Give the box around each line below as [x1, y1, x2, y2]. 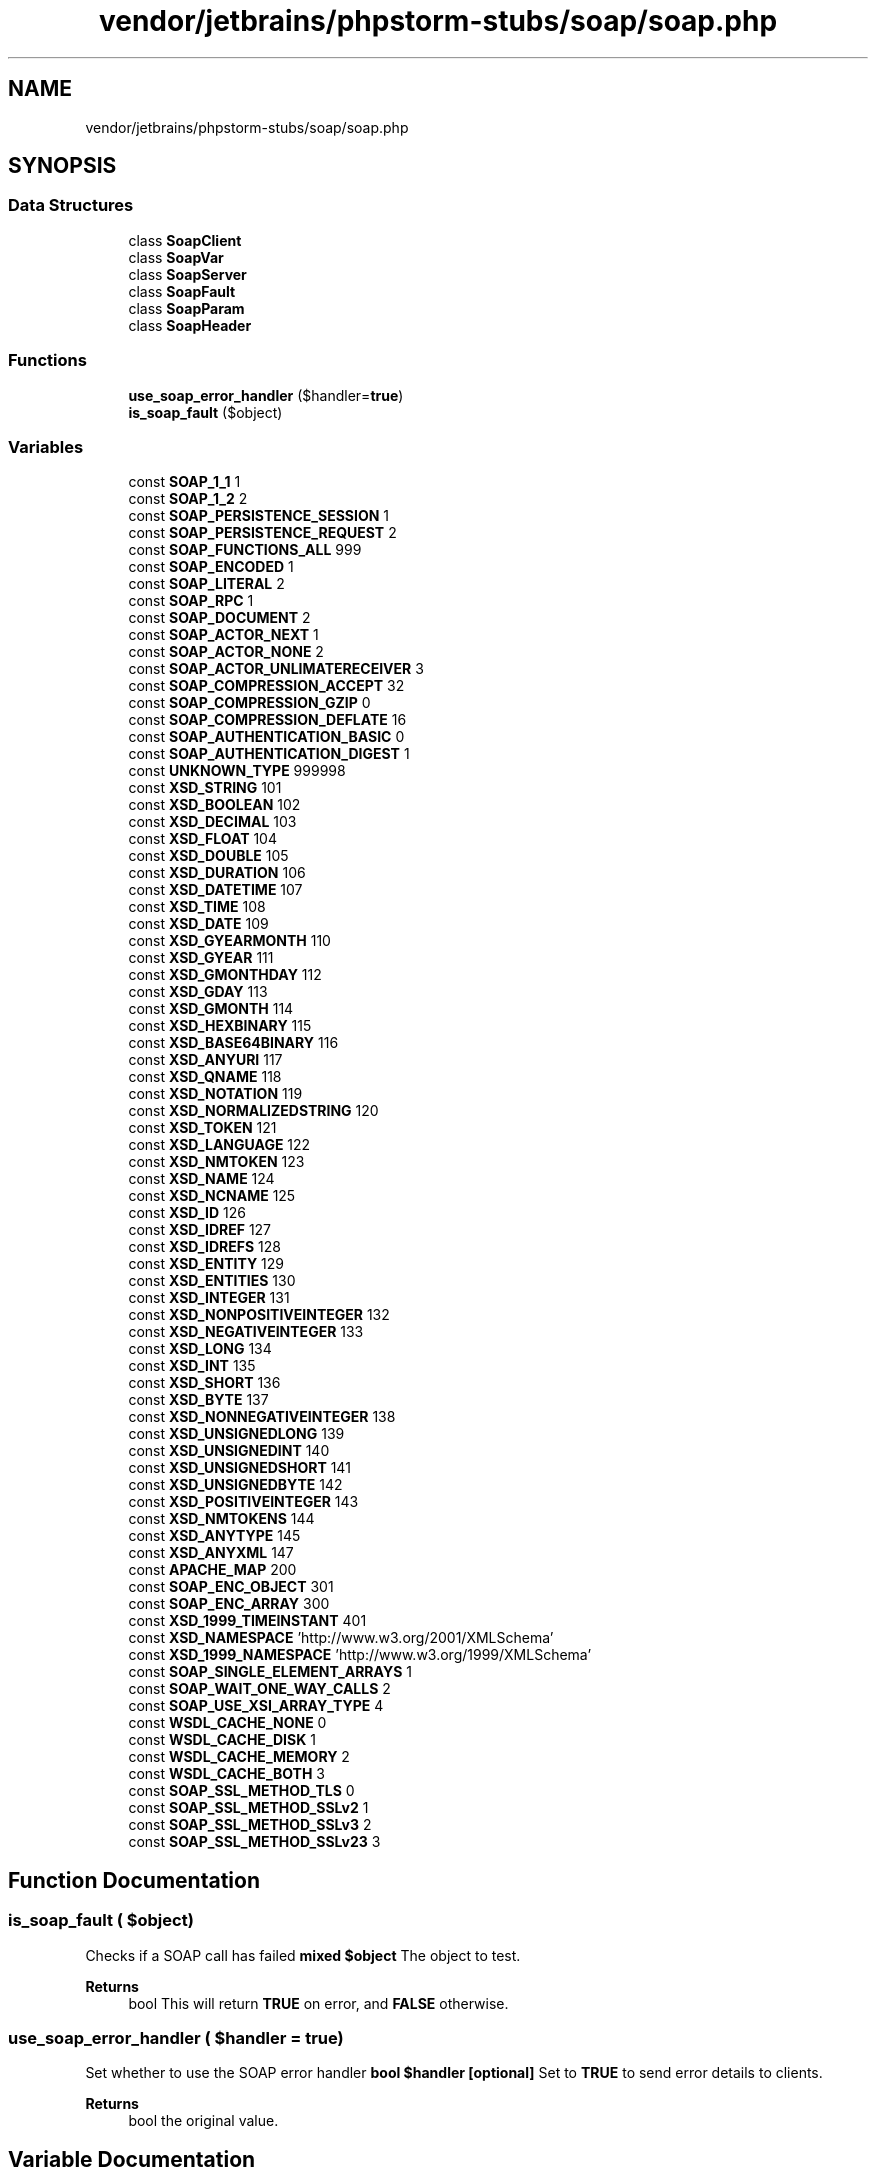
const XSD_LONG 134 [128, 1340, 272, 1358]
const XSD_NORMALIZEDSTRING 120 [128, 1102, 379, 1120]
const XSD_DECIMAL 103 [128, 813, 297, 831]
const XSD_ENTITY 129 [128, 1255, 285, 1273]
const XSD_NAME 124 [128, 1170, 275, 1188]
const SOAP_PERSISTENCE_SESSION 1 [128, 507, 390, 525]
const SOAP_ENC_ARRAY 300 [128, 1595, 330, 1613]
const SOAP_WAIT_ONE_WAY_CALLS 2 [128, 1680, 391, 1698]
